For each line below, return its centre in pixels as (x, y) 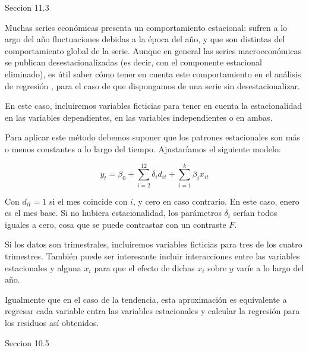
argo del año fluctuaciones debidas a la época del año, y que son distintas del (145, 39)
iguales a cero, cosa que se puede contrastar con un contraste (116, 224)
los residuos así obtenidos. (52, 322)
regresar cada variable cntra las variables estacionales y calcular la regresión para (152, 311)
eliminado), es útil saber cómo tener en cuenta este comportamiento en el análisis (153, 73)
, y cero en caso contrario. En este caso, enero (216, 201)
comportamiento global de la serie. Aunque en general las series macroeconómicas (153, 50)
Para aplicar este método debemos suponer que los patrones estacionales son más (152, 137)
